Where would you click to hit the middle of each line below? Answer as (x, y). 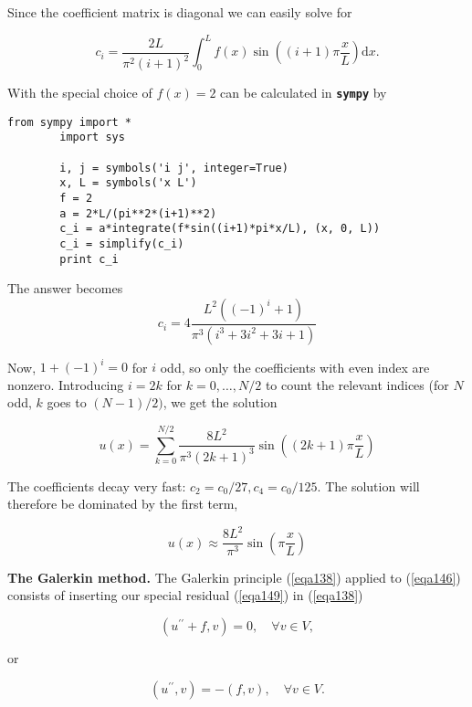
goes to (67, 402)
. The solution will (368, 485)
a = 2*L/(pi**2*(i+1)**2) (138, 213)
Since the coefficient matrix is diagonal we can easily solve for (180, 12)
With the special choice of (80, 93)
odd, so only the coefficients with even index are (295, 367)
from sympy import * (70, 122)
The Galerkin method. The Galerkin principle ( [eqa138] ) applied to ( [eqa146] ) (234, 577)
